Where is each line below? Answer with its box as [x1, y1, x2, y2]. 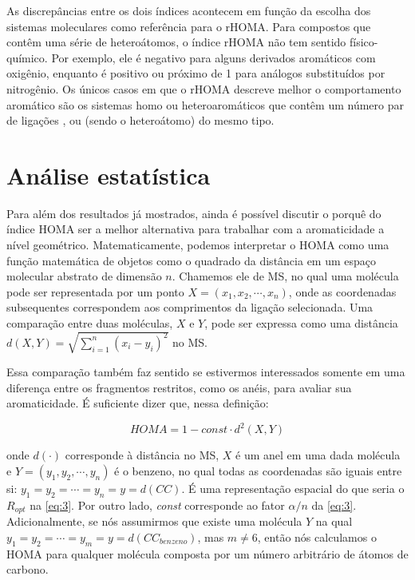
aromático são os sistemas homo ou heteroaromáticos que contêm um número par [6, 96, 404, 113]
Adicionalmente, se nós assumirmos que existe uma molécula [6, 513, 302, 530]
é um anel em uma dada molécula [235, 447, 401, 463]
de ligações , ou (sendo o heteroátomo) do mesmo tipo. [6, 112, 275, 129]
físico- [350, 34, 378, 50]
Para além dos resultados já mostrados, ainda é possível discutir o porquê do [6, 205, 381, 221]
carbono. [6, 561, 49, 578]
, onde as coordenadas [288, 283, 397, 300]
